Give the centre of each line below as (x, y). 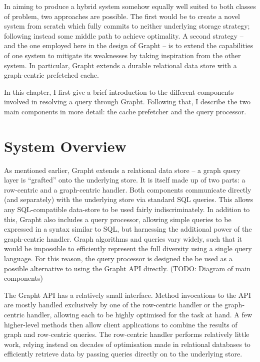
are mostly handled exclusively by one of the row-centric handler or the (113, 305)
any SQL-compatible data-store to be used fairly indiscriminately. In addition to (127, 209)
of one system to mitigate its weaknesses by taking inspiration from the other (122, 55)
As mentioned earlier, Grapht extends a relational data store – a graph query (122, 170)
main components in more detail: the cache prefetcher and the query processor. (125, 111)
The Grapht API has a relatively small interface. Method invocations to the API (127, 295)
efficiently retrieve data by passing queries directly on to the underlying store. (123, 354)
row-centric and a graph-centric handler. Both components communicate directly (128, 189)
